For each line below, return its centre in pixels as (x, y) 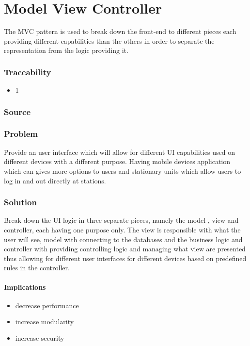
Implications (25, 287)
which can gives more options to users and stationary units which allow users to (123, 171)
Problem (21, 134)
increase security (40, 338)
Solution (20, 202)
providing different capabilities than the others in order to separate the (109, 41)
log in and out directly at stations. (55, 180)
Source (17, 111)
